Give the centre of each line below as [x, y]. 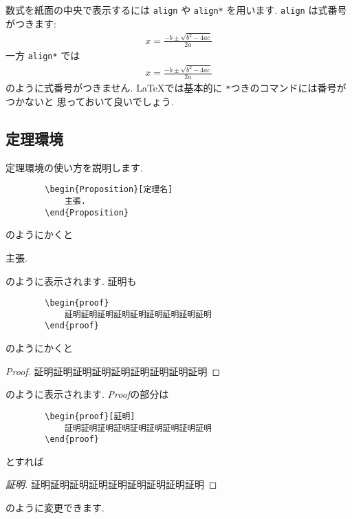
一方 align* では [43, 55]
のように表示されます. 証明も [71, 280]
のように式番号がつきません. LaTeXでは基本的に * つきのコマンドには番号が [176, 88]
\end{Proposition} [87, 212]
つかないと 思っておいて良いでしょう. [90, 101]
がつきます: [31, 23]
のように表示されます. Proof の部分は [87, 394]
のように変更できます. [55, 508]
